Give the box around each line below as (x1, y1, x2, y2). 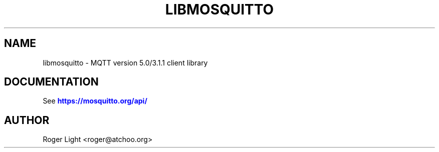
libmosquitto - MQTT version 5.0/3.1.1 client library (43, 58, 208, 67)
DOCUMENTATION (4, 75, 99, 88)
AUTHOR (4, 113, 50, 126)
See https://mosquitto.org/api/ (43, 96, 147, 105)
